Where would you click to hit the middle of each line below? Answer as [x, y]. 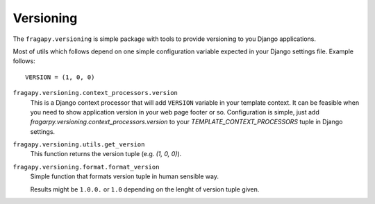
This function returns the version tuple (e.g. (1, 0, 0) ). [106, 154]
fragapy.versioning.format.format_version [86, 167]
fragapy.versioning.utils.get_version [79, 145]
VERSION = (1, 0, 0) [60, 77]
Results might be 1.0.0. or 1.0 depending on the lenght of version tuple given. [145, 189]
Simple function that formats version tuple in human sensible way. [124, 176]
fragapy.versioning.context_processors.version [95, 93]
